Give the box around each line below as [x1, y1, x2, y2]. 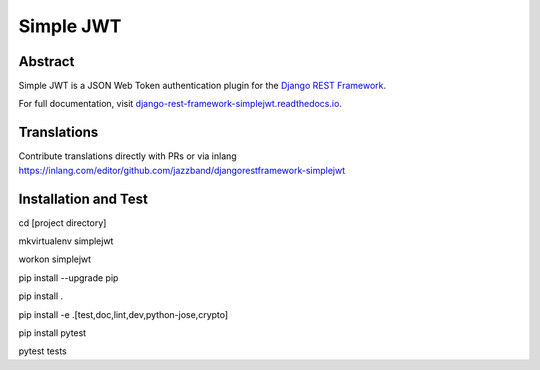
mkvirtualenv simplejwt [18, 235, 114, 247]
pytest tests [18, 345, 67, 357]
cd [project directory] [18, 216, 107, 229]
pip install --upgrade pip [18, 271, 119, 284]
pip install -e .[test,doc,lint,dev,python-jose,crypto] [18, 308, 229, 320]
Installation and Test [18, 190, 149, 207]
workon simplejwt [18, 253, 92, 265]
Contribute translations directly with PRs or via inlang [18, 150, 237, 162]
